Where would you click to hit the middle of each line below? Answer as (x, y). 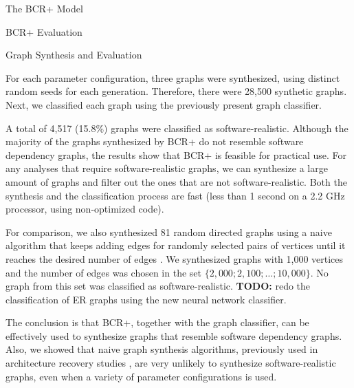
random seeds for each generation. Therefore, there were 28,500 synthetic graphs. (176, 91)
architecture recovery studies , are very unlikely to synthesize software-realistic (171, 363)
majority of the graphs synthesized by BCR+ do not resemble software (155, 141)
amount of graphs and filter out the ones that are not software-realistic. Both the (176, 181)
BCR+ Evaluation (44, 31)
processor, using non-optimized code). (85, 209)
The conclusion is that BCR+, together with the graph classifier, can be (157, 322)
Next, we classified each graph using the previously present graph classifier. (164, 104)
